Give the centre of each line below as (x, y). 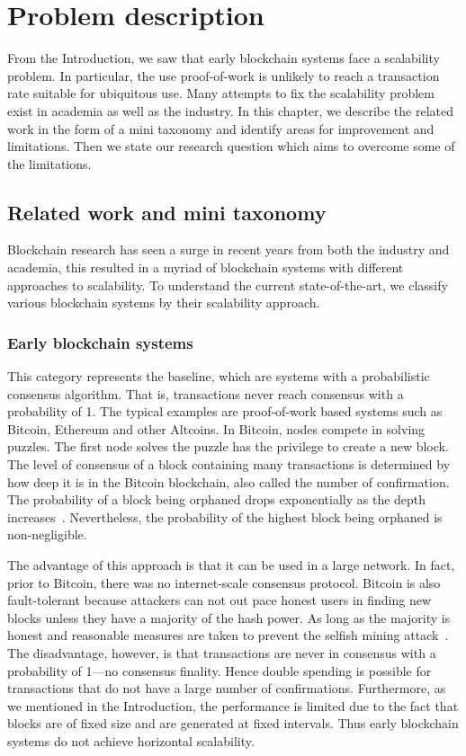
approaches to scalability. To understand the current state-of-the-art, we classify (228, 285)
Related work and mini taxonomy (167, 212)
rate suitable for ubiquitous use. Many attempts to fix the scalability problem (221, 93)
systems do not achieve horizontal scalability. (131, 740)
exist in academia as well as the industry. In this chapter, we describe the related (231, 110)
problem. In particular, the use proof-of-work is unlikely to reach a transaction (224, 75)
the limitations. (49, 163)
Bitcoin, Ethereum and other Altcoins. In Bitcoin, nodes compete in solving (216, 428)
